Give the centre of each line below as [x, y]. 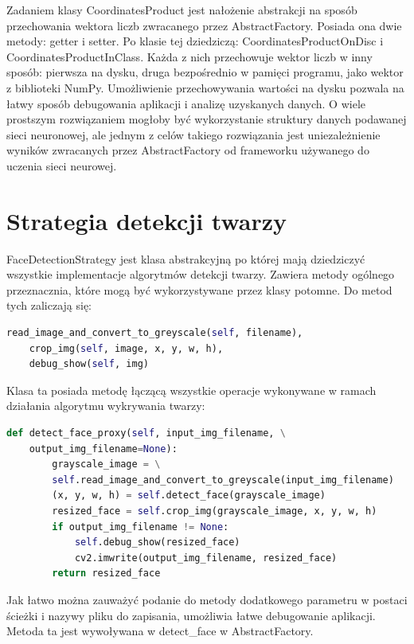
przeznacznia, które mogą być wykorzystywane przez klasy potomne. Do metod [199, 289]
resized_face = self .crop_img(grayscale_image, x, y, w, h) [215, 511]
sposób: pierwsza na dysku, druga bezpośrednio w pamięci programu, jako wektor [205, 72]
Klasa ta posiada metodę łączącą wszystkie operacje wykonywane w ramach [191, 390]
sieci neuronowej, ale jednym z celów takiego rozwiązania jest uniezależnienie [193, 134]
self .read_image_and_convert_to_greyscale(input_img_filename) [223, 480]
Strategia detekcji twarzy [147, 220]
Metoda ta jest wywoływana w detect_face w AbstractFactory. [160, 631]
